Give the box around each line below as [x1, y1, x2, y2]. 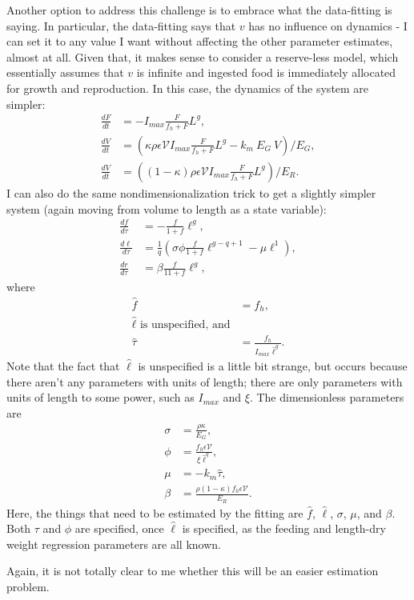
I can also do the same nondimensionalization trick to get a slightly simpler [6, 185, 376, 201]
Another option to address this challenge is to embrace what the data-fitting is [6, 2, 392, 18]
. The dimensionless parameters [249, 389, 404, 406]
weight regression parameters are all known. [6, 535, 221, 552]
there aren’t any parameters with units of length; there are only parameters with [6, 373, 403, 390]
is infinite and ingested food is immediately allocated [136, 64, 396, 81]
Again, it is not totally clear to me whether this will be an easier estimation [6, 562, 379, 579]
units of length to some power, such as [6, 389, 195, 406]
